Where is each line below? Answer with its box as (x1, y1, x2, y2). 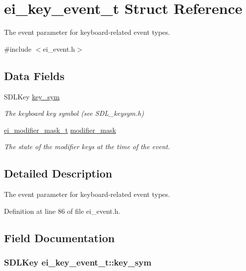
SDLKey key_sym (4, 91, 60, 101)
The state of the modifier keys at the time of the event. (4, 141, 170, 152)
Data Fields (4, 68, 65, 83)
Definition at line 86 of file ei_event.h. (4, 205, 121, 216)
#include (4, 43, 32, 54)
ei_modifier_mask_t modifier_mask (4, 124, 116, 135)
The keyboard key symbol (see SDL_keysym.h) (4, 108, 144, 118)
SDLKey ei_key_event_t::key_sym (4, 256, 152, 268)
